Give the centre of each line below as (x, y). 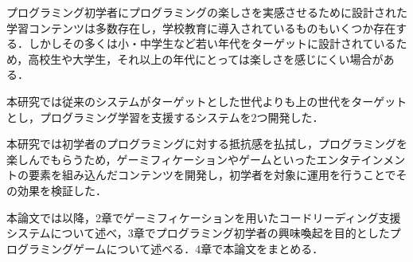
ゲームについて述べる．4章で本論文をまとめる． (198, 248)
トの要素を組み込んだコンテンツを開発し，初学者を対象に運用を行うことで (201, 175)
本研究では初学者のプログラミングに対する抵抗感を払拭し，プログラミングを (207, 144)
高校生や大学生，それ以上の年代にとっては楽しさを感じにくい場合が (206, 59)
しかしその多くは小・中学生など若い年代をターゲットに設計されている (212, 43)
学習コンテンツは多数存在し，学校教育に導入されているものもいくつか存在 (201, 27)
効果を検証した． (62, 190)
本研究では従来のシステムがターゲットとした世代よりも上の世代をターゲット (207, 101)
